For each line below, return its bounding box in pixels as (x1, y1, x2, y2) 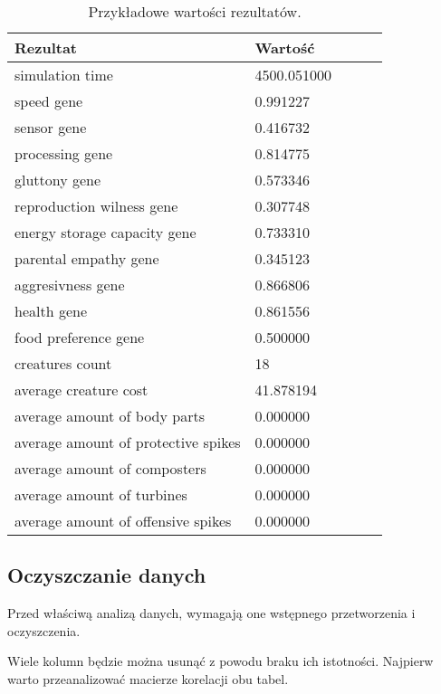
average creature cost (14, 379, 149, 400)
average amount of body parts (14, 405, 205, 426)
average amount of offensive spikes (14, 510, 232, 531)
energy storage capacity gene (14, 222, 197, 242)
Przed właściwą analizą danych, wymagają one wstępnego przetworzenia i (7, 604, 416, 623)
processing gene (14, 143, 113, 164)
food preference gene (14, 327, 145, 347)
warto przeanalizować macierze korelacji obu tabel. (7, 669, 289, 688)
